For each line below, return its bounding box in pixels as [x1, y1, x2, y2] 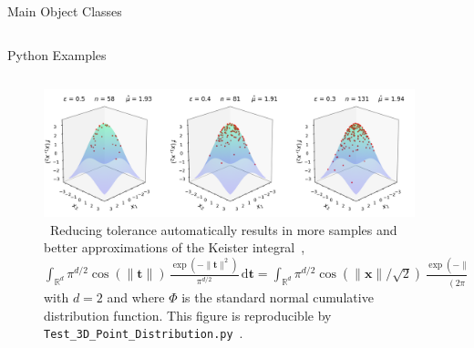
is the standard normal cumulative [181, 288, 374, 307]
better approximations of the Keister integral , [44, 238, 305, 257]
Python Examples [7, 45, 107, 64]
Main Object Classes [7, 2, 122, 20]
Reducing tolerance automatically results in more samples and [49, 220, 397, 239]
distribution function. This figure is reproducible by [44, 305, 332, 324]
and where [107, 288, 165, 307]
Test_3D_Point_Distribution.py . [44, 323, 243, 343]
